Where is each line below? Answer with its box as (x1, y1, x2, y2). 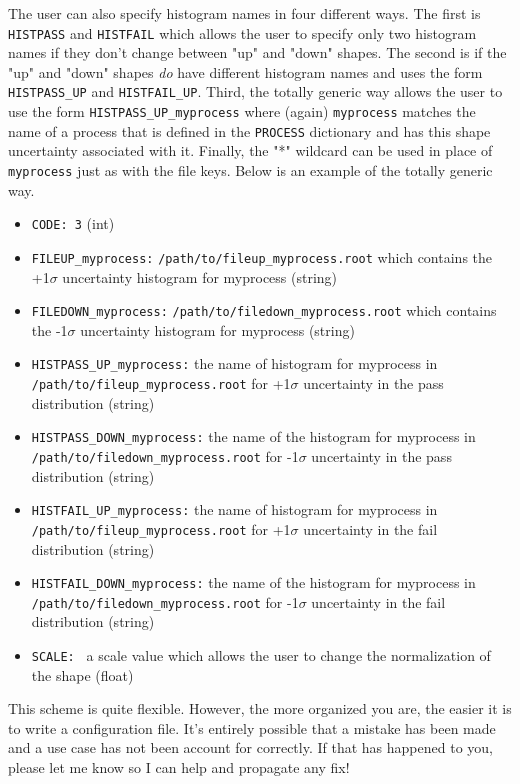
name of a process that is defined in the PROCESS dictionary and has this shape (8, 120, 491, 141)
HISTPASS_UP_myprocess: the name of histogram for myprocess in (31, 353, 438, 374)
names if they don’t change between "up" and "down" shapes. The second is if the (8, 42, 507, 63)
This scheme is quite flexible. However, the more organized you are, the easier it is (8, 698, 512, 719)
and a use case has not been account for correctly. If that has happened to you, (8, 737, 493, 758)
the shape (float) (31, 664, 134, 685)
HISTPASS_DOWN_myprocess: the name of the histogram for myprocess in (31, 426, 476, 447)
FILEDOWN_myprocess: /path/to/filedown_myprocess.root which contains (31, 300, 497, 321)
